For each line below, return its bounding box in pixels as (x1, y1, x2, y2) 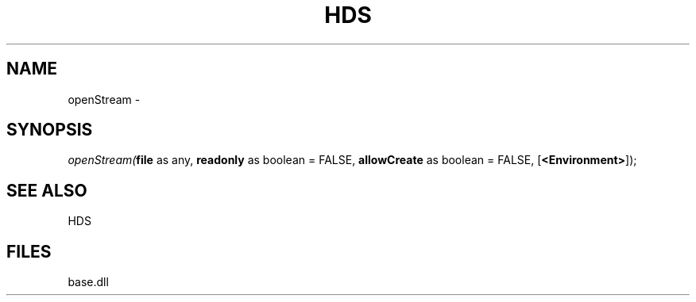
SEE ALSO (6, 180, 87, 201)
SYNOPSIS (6, 120, 93, 140)
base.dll (68, 275, 109, 289)
